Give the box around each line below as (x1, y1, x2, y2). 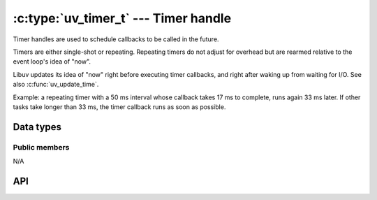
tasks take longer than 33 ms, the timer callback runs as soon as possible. (13, 102, 226, 111)
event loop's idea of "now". (13, 57, 91, 66)
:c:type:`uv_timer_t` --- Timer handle (13, 10, 232, 26)
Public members (13, 142, 70, 152)
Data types (13, 121, 62, 133)
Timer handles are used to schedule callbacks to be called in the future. (13, 35, 219, 43)
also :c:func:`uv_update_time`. (13, 80, 99, 89)
